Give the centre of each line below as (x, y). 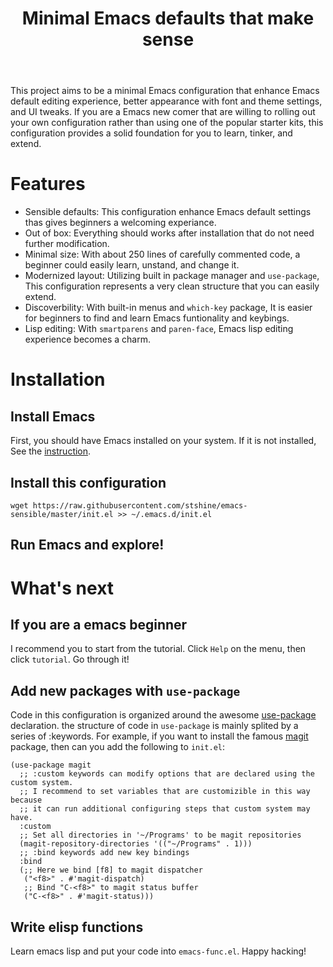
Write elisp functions (77, 927)
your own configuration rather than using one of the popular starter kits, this (167, 123)
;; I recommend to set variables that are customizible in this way (165, 792)
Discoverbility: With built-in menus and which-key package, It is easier (168, 308)
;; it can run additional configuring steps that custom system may (165, 809)
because (26, 800)
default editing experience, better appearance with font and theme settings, (166, 101)
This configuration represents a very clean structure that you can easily (172, 286)
